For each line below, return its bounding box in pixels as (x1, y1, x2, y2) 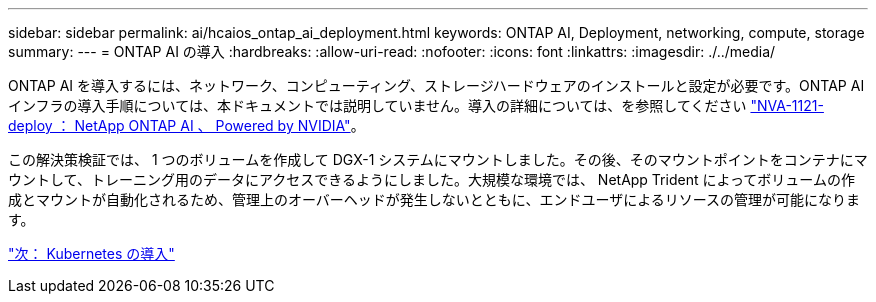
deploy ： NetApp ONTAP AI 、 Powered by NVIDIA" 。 (8, 117, 365, 134)
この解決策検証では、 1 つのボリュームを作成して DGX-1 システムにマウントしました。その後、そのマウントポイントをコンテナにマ (8, 151, 868, 168)
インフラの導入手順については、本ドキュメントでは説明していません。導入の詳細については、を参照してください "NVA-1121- (8, 97, 824, 114)
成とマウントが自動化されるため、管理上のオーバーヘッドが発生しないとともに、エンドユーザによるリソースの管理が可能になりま (8, 191, 861, 208)
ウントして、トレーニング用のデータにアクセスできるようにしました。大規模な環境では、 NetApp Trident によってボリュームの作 (8, 171, 855, 188)
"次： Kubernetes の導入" (8, 245, 175, 262)
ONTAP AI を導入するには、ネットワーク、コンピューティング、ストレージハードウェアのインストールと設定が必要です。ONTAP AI (8, 77, 865, 94)
